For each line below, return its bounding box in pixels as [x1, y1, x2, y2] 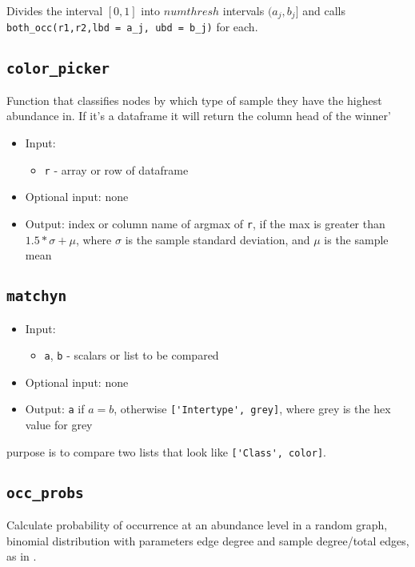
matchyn [6, 288, 67, 305]
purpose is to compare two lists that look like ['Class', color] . [6, 443, 326, 460]
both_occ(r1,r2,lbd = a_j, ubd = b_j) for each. [6, 18, 258, 35]
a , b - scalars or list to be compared [44, 347, 219, 364]
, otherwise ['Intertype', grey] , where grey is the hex [114, 400, 391, 417]
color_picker [6, 59, 110, 77]
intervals [222, 2, 265, 18]
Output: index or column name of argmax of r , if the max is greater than [25, 215, 385, 231]
